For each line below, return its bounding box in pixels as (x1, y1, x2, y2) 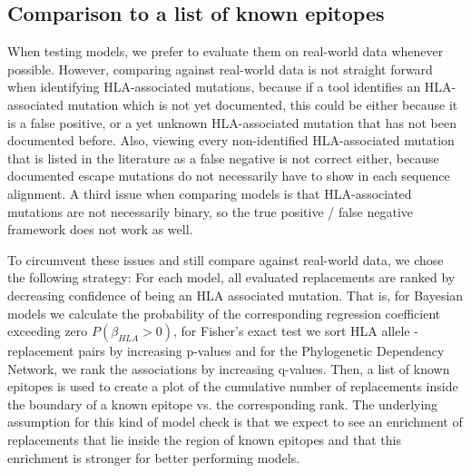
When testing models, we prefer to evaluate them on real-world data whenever (7, 42, 444, 61)
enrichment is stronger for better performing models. (7, 448, 300, 467)
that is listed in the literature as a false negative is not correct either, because (7, 148, 439, 167)
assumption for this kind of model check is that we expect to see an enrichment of (7, 412, 463, 431)
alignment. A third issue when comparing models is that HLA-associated (7, 183, 412, 202)
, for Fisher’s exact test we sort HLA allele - (173, 321, 418, 340)
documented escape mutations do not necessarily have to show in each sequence (7, 166, 450, 185)
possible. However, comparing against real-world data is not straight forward (7, 59, 433, 78)
